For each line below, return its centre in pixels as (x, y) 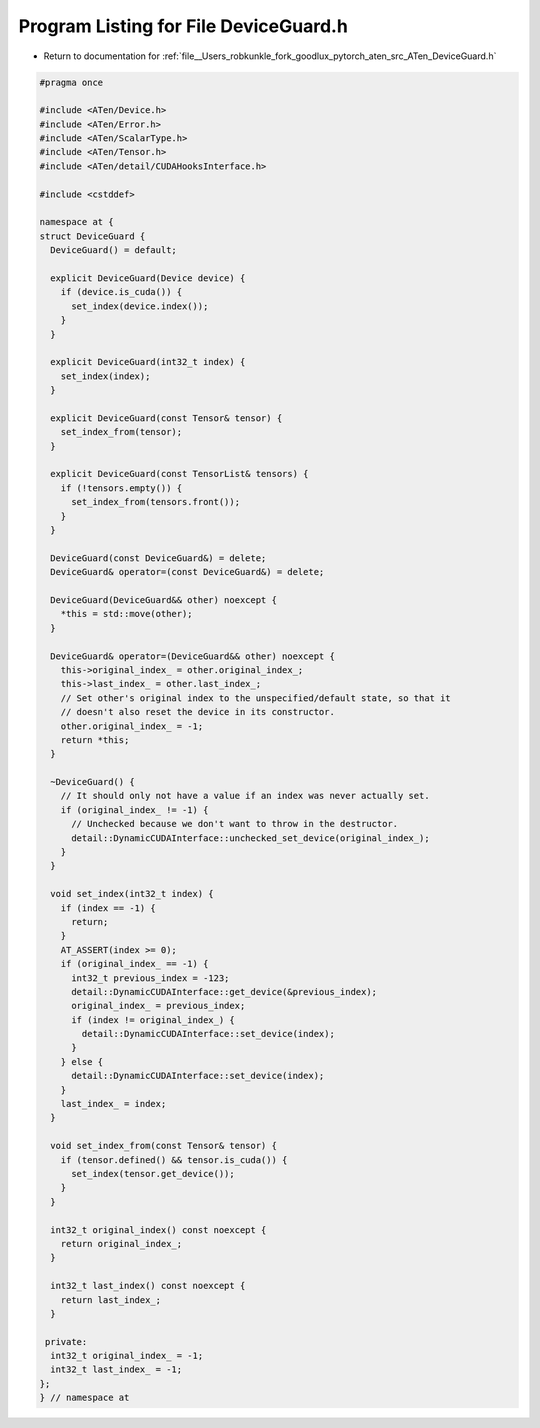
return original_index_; (121, 1243)
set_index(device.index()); (140, 306)
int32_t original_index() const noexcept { (158, 1229)
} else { (82, 1061)
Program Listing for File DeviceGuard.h (183, 26)
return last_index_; (111, 1299)
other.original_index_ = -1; (132, 726)
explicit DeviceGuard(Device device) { (148, 278)
